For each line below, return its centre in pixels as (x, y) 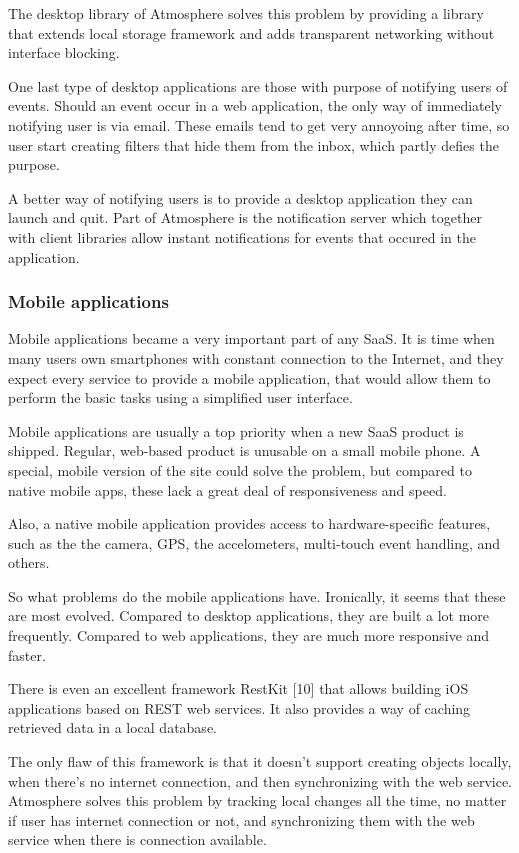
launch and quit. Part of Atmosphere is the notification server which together (245, 217)
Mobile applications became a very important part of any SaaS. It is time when (251, 338)
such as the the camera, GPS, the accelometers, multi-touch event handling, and (254, 542)
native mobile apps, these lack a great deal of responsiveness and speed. (227, 489)
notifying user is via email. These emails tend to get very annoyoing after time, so (259, 124)
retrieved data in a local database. (112, 727)
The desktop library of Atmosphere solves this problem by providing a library (246, 13)
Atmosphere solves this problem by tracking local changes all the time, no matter (257, 800)
